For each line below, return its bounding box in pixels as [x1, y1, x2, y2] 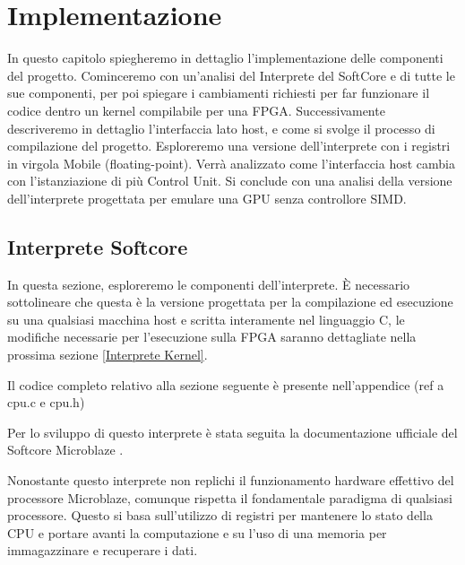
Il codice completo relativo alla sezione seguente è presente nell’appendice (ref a [7, 375, 444, 394]
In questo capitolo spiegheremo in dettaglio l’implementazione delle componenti [7, 48, 443, 67]
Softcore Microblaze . [7, 440, 124, 459]
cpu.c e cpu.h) [7, 393, 85, 412]
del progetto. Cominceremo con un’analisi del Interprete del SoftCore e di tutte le [7, 65, 455, 84]
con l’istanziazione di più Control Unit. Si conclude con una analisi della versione [7, 171, 452, 190]
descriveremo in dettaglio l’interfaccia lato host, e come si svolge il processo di [7, 118, 435, 137]
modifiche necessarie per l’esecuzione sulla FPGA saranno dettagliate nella [7, 327, 417, 346]
